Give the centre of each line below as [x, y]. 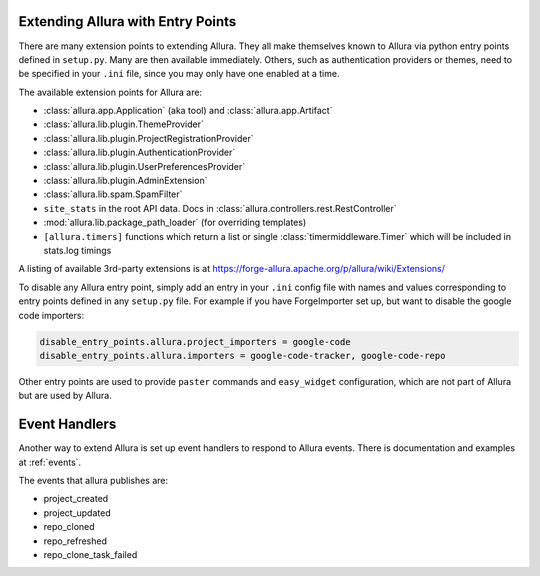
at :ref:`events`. [50, 462]
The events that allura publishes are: [93, 480]
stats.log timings [77, 250]
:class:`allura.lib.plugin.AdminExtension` [125, 181]
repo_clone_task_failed [90, 554]
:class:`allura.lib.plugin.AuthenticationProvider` [139, 152]
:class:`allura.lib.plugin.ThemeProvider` [123, 124]
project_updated [77, 512]
